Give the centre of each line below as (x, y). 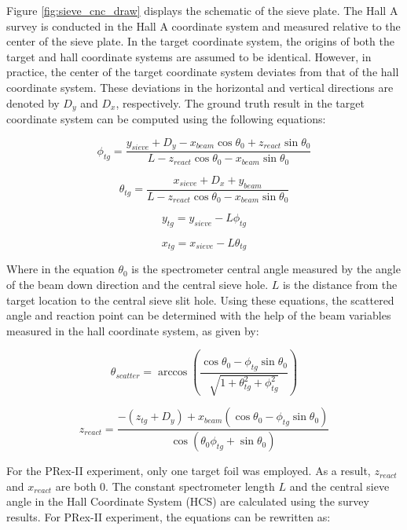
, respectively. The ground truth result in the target (240, 102)
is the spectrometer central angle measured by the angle (266, 269)
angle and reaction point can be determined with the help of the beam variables (199, 315)
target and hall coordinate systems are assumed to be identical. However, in (189, 56)
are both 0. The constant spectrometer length (165, 486)
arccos (172, 373)
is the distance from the (340, 285)
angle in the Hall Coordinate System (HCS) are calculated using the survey (188, 501)
